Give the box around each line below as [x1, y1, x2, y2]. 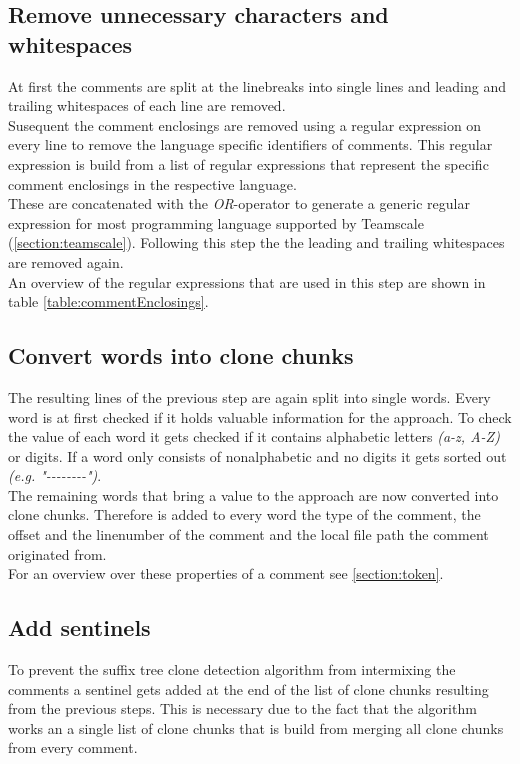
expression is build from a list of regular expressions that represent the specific [8, 153, 489, 174]
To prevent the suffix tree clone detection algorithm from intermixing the [8, 659, 456, 680]
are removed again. [8, 251, 124, 272]
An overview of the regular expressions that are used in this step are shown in [8, 271, 486, 292]
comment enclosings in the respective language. [8, 173, 297, 194]
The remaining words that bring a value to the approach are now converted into [8, 484, 499, 505]
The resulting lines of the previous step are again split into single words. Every [8, 386, 491, 407]
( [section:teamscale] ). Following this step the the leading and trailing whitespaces [8, 232, 505, 253]
